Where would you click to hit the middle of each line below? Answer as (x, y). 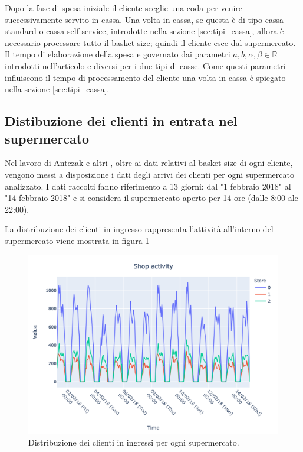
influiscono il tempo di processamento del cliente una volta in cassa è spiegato (145, 77)
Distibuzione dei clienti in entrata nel (121, 121)
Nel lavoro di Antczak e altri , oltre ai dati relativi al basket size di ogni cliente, (149, 163)
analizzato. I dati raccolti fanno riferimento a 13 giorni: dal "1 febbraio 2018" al (148, 186)
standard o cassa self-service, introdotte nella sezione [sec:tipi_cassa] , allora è (144, 31)
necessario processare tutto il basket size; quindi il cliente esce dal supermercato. (150, 42)
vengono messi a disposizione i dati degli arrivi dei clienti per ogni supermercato (149, 174)
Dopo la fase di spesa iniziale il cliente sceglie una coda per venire (124, 8)
